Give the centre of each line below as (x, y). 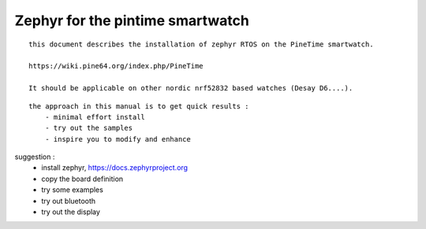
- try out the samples (89, 128)
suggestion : (35, 157)
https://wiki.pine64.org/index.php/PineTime (116, 66)
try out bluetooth (69, 201)
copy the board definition (82, 179)
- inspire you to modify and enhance (118, 139)
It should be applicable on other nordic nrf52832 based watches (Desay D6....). (191, 88)
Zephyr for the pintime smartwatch (132, 20)
